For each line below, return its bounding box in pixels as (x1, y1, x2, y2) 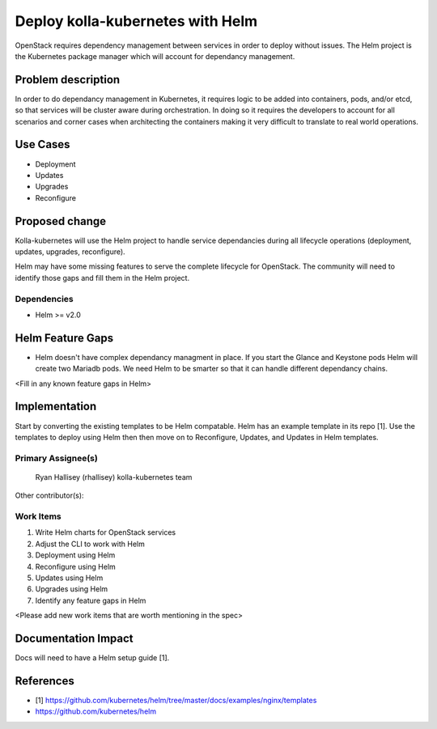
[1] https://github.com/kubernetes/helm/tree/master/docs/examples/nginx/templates (35, 695, 317, 705)
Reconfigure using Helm (35, 562, 117, 571)
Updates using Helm (35, 573, 104, 583)
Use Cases (15, 138, 70, 151)
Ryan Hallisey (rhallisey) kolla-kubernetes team (35, 472, 193, 481)
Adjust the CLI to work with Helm (35, 539, 145, 549)
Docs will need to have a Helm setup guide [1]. (15, 653, 170, 663)
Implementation (15, 400, 97, 413)
